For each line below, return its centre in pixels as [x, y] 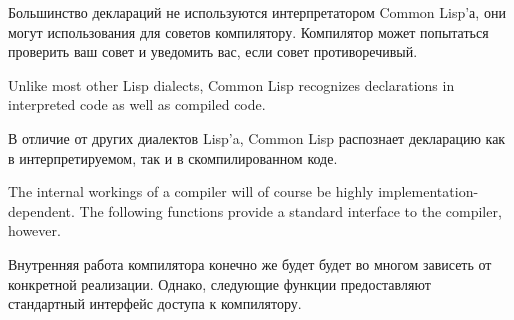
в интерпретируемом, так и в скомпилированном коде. [173, 157]
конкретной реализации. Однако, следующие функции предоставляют [219, 283]
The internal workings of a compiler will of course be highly [191, 191]
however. [34, 230]
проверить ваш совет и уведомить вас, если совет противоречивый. [213, 51]
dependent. [41, 210]
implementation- [428, 191]
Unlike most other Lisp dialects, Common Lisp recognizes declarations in [231, 84]
